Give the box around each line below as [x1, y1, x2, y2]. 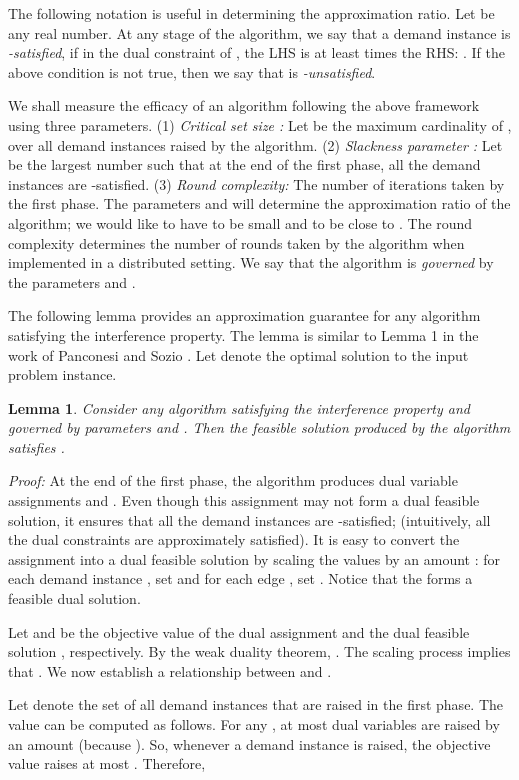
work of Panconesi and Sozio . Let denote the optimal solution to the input [8, 344, 469, 365]
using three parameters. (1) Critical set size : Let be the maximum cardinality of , [8, 114, 512, 135]
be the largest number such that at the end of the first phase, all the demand [8, 154, 481, 175]
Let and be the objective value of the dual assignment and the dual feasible [8, 621, 470, 642]
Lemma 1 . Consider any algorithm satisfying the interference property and [8, 397, 470, 418]
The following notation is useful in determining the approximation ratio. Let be [8, 3, 495, 23]
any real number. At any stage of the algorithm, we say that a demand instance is [8, 22, 511, 43]
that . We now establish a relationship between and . [8, 660, 332, 681]
